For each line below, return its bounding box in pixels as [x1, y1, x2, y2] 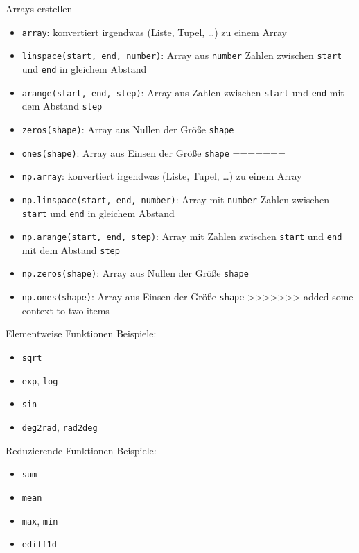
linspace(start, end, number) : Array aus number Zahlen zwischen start [21, 48, 342, 62]
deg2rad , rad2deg [21, 419, 98, 434]
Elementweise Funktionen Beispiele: [6, 326, 157, 341]
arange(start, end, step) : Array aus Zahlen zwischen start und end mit [21, 85, 344, 99]
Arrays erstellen [6, 1, 73, 15]
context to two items [21, 303, 110, 317]
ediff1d [21, 540, 57, 550]
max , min [21, 513, 58, 527]
